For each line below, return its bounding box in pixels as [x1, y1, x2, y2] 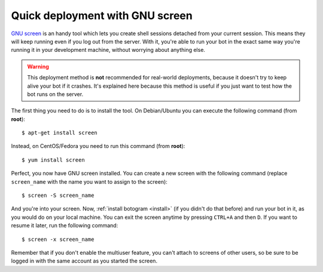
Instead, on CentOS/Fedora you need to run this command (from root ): [11, 143, 185, 150]
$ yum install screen [22, 156, 85, 163]
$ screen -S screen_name [22, 192, 95, 199]
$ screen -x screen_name [22, 236, 95, 243]
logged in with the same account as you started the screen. [11, 257, 158, 265]
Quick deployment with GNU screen [11, 9, 193, 22]
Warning [27, 63, 49, 70]
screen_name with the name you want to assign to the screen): [11, 178, 167, 185]
